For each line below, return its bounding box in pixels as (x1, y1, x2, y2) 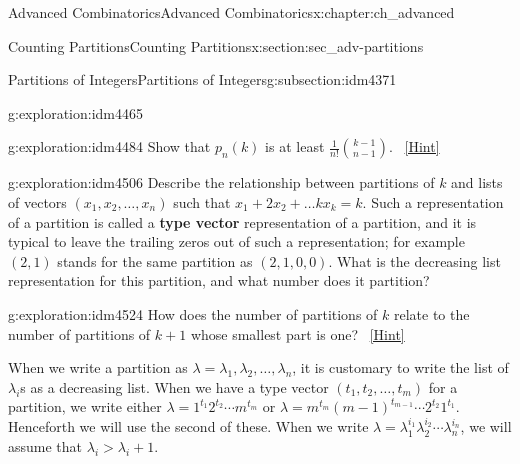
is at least (265, 136, 325, 157)
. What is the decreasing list (328, 250, 501, 271)
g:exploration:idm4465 (8, 102, 144, 123)
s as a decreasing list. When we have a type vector (20, 376, 329, 397)
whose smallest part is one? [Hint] (190, 323, 405, 344)
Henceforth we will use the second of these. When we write (8, 416, 369, 437)
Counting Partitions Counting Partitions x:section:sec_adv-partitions (8, 35, 424, 56)
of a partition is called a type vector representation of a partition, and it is (8, 211, 477, 232)
